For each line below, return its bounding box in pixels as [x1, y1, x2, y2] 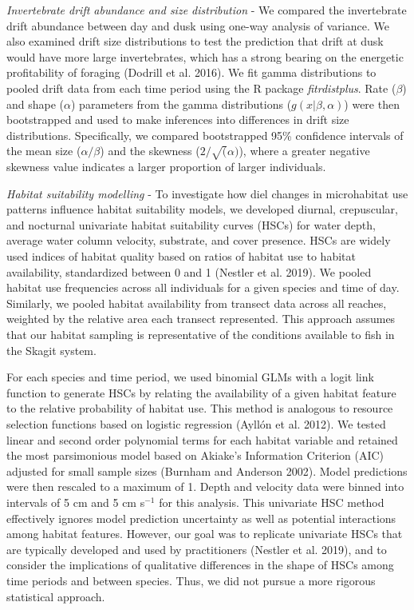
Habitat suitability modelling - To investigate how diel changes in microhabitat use [6, 185, 408, 201]
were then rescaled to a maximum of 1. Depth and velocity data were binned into [6, 478, 404, 495]
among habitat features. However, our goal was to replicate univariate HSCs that [6, 525, 403, 542]
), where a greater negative [239, 142, 370, 159]
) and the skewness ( [100, 142, 200, 159]
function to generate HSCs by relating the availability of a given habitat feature [6, 384, 396, 401]
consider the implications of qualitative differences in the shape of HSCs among [6, 556, 394, 573]
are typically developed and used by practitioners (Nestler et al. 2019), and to [6, 540, 387, 557]
